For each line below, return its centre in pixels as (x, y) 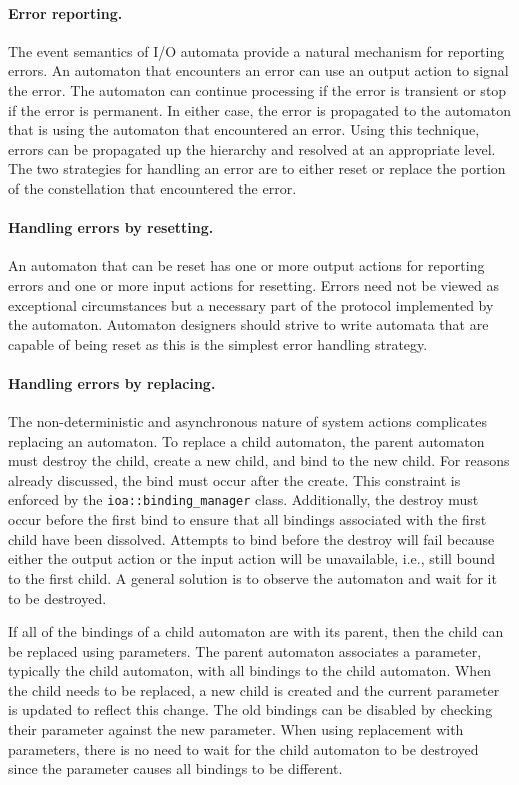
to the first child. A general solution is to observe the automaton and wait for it (252, 577)
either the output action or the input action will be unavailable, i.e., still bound (252, 558)
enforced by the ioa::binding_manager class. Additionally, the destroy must (243, 499)
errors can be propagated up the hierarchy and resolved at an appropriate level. (252, 148)
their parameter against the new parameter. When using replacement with (236, 729)
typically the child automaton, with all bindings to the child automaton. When (250, 670)
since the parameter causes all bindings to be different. (175, 768)
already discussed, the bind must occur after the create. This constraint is (234, 479)
